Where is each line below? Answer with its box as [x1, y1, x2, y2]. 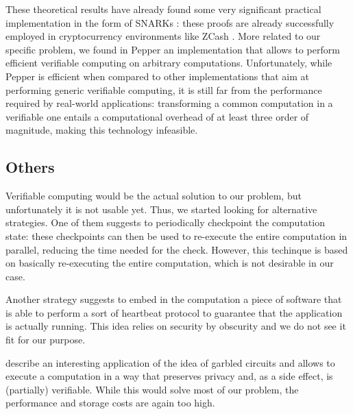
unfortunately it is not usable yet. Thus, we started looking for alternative [5, 202, 317, 216]
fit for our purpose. [5, 332, 86, 347]
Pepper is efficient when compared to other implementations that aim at [5, 69, 309, 83]
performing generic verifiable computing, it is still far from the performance [5, 82, 322, 97]
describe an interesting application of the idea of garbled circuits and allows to [5, 355, 335, 369]
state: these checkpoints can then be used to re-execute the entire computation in [5, 228, 348, 243]
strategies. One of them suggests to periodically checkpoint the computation [5, 215, 325, 230]
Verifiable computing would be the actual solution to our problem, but [5, 188, 302, 203]
